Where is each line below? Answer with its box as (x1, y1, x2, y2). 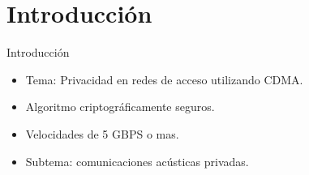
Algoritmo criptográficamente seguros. (25, 98, 215, 115)
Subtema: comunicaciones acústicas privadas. (25, 152, 249, 169)
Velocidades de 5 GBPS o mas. (25, 125, 179, 142)
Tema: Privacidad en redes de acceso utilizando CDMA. (25, 70, 303, 87)
